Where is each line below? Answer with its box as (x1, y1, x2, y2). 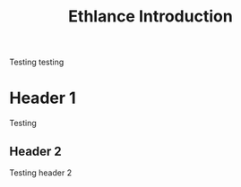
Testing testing (9, 56, 65, 68)
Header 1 (9, 88, 76, 108)
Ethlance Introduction (68, 6, 233, 27)
